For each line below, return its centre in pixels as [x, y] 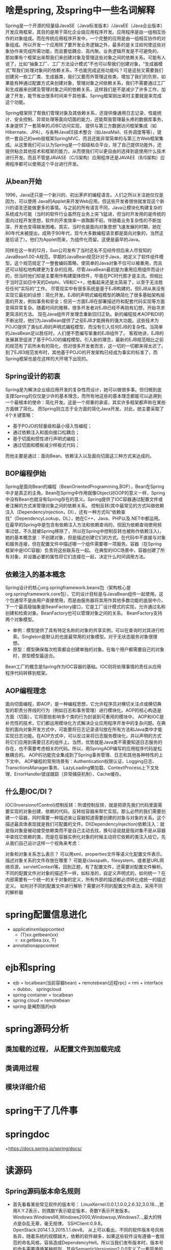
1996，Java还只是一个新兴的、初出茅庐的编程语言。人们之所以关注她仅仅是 [84, 195]
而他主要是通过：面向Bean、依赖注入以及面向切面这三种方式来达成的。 [80, 456]
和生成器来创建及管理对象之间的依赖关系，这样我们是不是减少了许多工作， [83, 89]
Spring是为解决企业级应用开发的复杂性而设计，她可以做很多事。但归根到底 [83, 389]
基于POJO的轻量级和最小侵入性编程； [52, 426]
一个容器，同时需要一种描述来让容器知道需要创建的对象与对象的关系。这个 [88, 818]
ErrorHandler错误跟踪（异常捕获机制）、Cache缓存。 [69, 774]
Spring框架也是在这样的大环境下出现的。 [48, 359]
